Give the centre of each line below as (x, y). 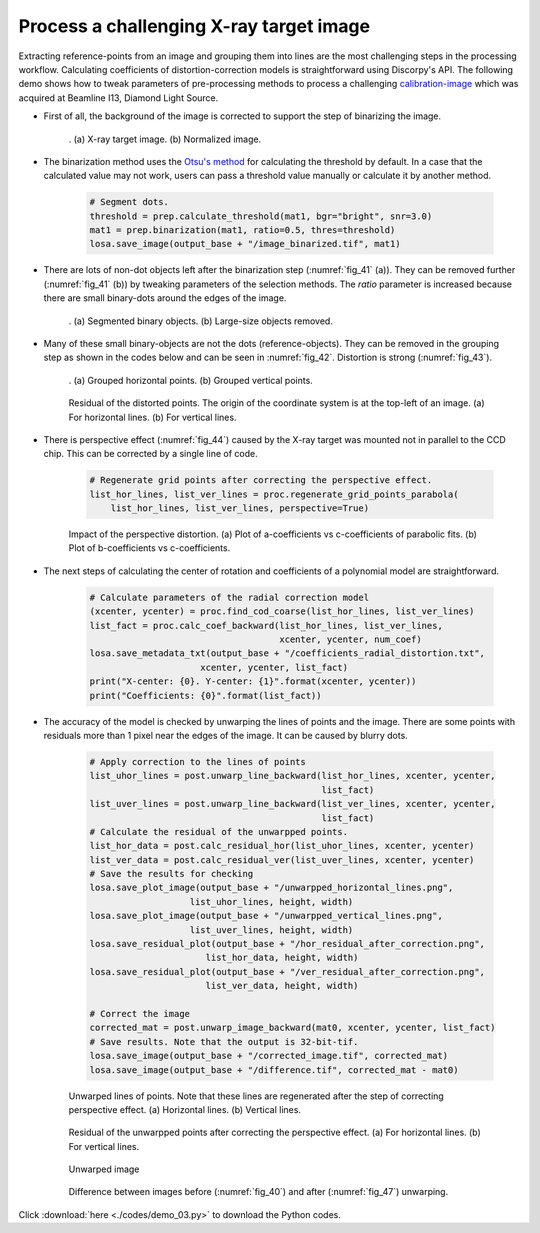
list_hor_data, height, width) (282, 958)
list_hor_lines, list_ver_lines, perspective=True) (240, 508)
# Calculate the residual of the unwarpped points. (219, 831)
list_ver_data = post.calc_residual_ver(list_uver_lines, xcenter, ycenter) (282, 859)
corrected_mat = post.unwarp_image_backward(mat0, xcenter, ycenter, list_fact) (292, 1028)
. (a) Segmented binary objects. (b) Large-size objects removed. (201, 321)
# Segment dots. (129, 202)
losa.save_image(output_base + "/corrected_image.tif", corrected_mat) (269, 1056)
